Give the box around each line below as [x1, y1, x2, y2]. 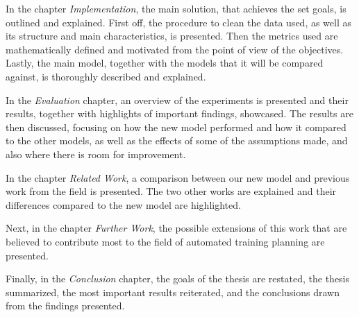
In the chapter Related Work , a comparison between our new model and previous [6, 170, 350, 185]
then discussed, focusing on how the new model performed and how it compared [6, 119, 347, 134]
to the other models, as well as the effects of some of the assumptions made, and [6, 133, 348, 148]
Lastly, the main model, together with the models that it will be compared [6, 55, 324, 70]
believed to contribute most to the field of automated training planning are [6, 234, 325, 248]
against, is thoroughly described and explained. [6, 69, 206, 83]
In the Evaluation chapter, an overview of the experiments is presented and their [6, 92, 349, 107]
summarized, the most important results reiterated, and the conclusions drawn [6, 284, 340, 299]
